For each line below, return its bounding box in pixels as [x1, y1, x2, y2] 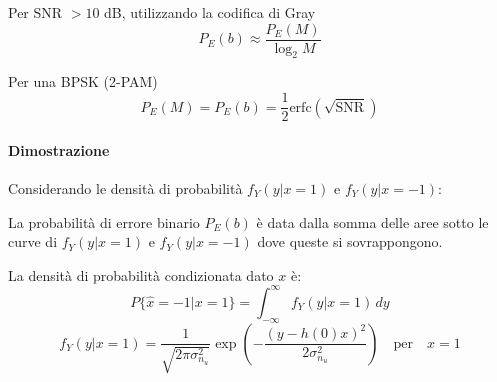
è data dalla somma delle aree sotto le [256, 211, 489, 232]
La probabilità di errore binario [8, 211, 200, 232]
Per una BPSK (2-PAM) [8, 71, 158, 92]
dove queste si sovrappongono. [257, 231, 443, 252]
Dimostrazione [8, 139, 110, 160]
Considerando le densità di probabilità [8, 177, 243, 198]
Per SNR [8, 2, 63, 22]
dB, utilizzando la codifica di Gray [104, 2, 316, 22]
